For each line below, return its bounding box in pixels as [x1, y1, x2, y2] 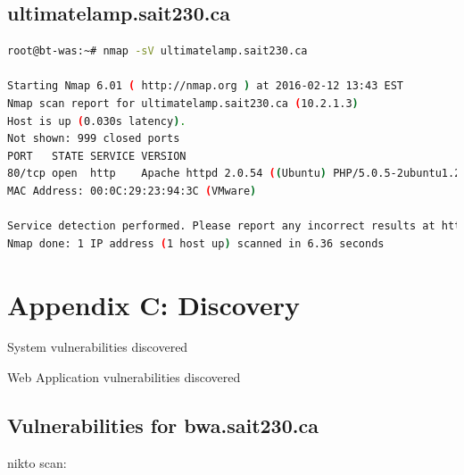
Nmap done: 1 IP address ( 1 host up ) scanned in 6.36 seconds [7, 237, 385, 250]
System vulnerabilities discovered [7, 337, 188, 356]
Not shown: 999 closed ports [7, 132, 180, 146]
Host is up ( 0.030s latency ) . [7, 114, 186, 128]
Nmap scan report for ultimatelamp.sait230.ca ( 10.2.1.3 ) [7, 96, 359, 110]
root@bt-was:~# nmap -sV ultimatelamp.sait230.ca [7, 45, 308, 58]
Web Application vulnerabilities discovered [7, 368, 241, 387]
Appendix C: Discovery [7, 286, 301, 322]
